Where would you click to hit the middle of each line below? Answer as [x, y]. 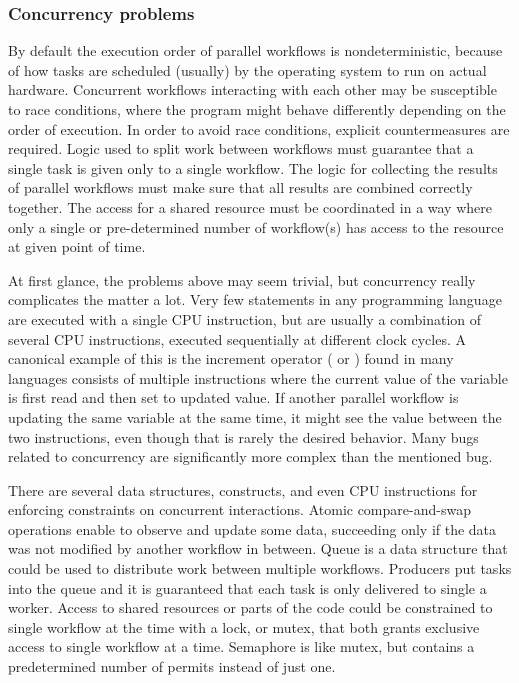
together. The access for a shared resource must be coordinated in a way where [250, 206]
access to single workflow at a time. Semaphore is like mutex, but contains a [241, 646]
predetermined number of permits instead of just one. [172, 666]
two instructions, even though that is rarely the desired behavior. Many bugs [243, 436]
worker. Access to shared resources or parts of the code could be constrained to [250, 607]
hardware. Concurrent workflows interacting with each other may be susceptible [252, 89]
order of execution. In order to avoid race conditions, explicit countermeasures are [259, 128]
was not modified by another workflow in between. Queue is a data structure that [258, 548]
